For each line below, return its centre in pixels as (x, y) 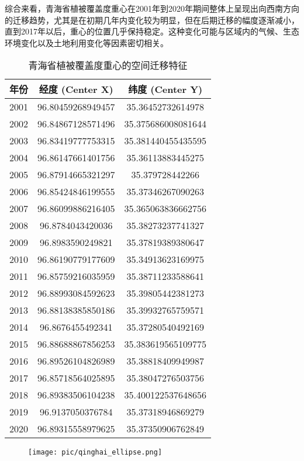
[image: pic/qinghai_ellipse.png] (95, 453)
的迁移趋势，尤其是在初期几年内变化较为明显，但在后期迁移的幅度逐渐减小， (152, 20)
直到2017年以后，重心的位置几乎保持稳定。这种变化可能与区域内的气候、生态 (152, 31)
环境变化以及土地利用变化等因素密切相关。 (87, 42)
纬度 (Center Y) (165, 89)
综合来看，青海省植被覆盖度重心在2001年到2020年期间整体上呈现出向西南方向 (152, 8)
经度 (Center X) (76, 89)
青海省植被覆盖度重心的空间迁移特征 (108, 65)
